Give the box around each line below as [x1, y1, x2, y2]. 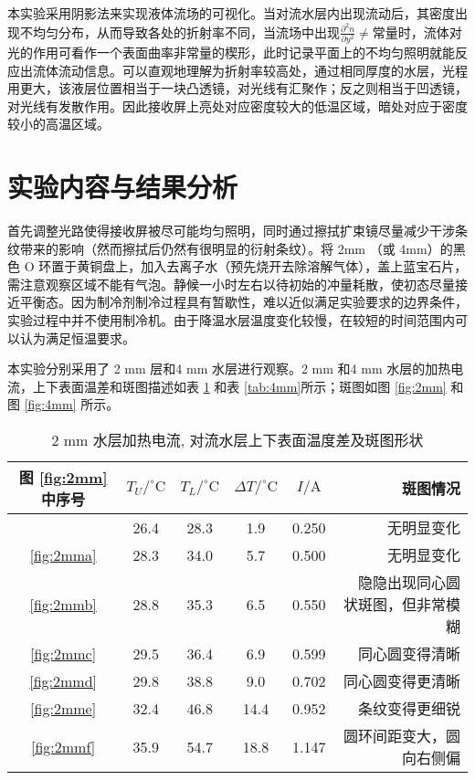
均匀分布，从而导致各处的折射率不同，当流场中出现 [32, 22, 340, 41]
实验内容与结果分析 [7, 168, 238, 206]
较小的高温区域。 [7, 114, 110, 133]
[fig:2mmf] [30, 735, 96, 757]
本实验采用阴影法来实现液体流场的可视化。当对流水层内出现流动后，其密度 [7, 4, 455, 22]
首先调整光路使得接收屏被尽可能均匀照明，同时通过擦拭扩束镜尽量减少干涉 [7, 221, 455, 240]
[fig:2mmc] [30, 642, 97, 664]
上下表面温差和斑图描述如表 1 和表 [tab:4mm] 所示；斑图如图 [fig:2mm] [32, 376, 447, 395]
